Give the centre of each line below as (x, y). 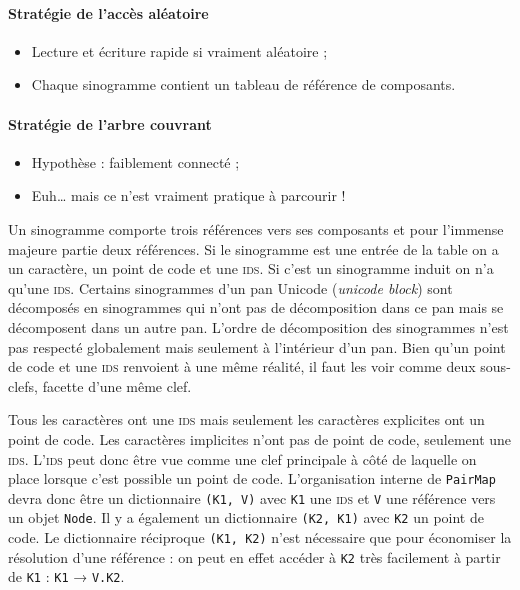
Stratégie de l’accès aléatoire (108, 12)
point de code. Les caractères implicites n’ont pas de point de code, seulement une (260, 438)
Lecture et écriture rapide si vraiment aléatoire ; (179, 50)
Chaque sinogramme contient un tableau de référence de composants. (243, 84)
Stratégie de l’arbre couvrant (110, 123)
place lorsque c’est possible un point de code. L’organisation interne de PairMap (252, 478)
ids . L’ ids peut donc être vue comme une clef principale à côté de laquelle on (242, 458)
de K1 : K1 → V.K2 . (66, 576)
